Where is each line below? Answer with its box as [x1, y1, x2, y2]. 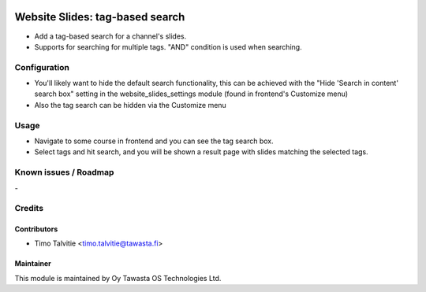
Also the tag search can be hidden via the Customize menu [34, 100, 226, 109]
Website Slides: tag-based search [14, 10, 185, 24]
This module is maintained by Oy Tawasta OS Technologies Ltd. [14, 273, 222, 283]
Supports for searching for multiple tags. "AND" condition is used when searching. [34, 42, 303, 51]
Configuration [14, 61, 70, 72]
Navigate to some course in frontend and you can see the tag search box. [34, 136, 274, 146]
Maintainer [14, 259, 51, 268]
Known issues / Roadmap [14, 167, 114, 178]
